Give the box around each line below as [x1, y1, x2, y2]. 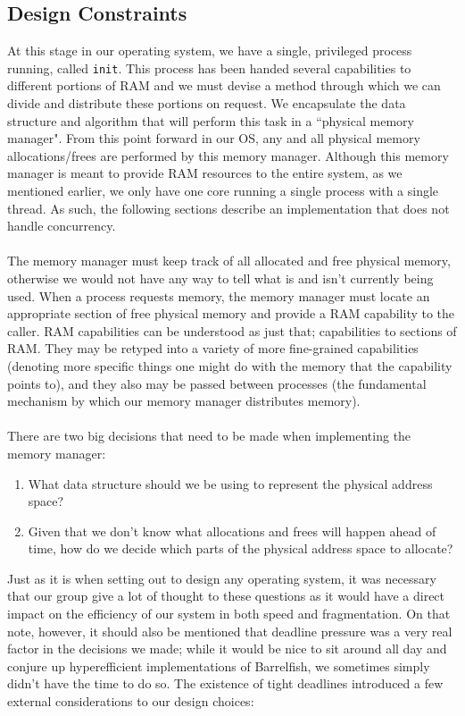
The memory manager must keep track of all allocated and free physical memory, [7, 251, 451, 270]
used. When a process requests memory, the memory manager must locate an [7, 286, 430, 305]
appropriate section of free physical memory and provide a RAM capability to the [7, 304, 455, 323]
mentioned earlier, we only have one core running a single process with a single [7, 181, 439, 200]
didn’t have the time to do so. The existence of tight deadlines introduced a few [7, 674, 444, 693]
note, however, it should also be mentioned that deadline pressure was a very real [7, 621, 453, 640]
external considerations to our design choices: [7, 692, 254, 711]
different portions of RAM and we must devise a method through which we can [7, 76, 441, 95]
